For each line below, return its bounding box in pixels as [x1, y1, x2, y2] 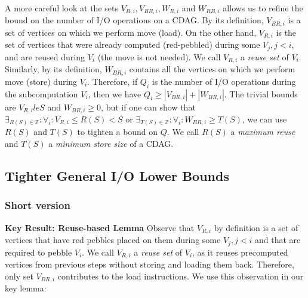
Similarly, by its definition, [5, 63, 102, 75]
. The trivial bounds [224, 87, 298, 100]
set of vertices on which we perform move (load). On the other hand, [5, 26, 257, 38]
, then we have [88, 87, 141, 100]
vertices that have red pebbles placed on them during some [5, 234, 221, 246]
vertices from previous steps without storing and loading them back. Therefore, [5, 258, 294, 271]
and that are [255, 234, 301, 246]
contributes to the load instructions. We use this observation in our [57, 269, 304, 282]
